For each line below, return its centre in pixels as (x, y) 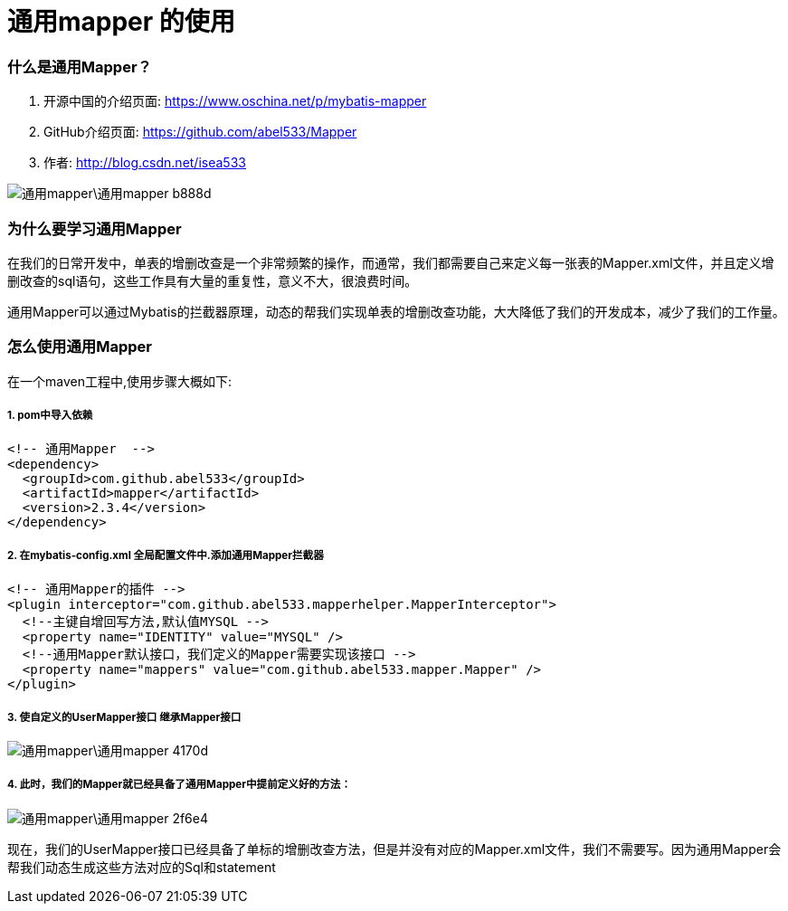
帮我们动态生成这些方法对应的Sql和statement (142, 867)
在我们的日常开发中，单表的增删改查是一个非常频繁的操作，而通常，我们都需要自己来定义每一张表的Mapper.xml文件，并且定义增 (391, 262)
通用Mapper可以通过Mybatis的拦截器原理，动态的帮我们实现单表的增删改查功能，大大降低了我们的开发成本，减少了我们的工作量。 (396, 311)
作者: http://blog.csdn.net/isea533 (145, 163)
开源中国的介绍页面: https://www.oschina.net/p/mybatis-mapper (235, 101)
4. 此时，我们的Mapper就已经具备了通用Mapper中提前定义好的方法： (180, 785)
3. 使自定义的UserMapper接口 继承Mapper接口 (124, 717)
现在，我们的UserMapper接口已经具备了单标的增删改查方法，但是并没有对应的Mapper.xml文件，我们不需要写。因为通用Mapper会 (394, 849)
